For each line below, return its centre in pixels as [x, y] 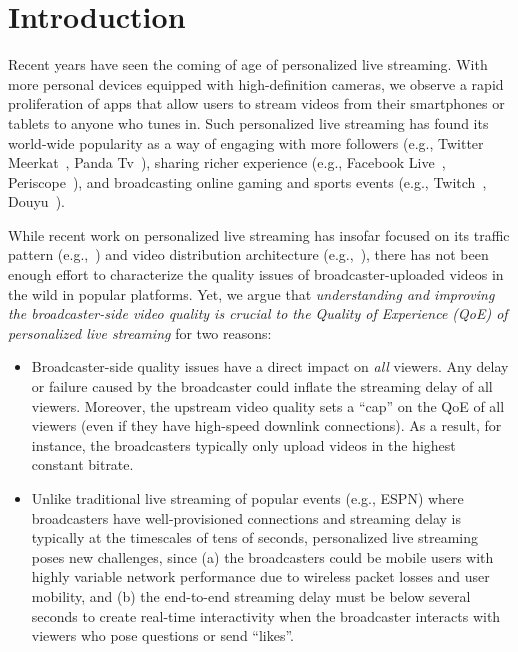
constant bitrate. [82, 464]
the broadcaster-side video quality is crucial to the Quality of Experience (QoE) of [258, 313]
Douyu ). [36, 201]
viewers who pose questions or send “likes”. [163, 635]
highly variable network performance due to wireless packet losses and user [260, 576]
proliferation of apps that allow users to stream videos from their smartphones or [256, 103]
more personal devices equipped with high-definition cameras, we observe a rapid [256, 83]
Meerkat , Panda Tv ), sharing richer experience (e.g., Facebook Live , [227, 162]
